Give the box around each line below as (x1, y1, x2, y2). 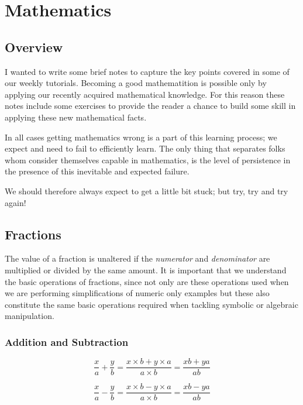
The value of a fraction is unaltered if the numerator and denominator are (5, 252, 270, 265)
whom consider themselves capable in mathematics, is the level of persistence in (5, 153, 291, 166)
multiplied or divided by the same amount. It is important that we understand (5, 263, 287, 276)
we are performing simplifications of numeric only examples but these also (5, 287, 270, 299)
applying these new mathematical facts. (5, 111, 147, 123)
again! (5, 196, 26, 208)
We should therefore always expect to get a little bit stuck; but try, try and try (5, 184, 288, 197)
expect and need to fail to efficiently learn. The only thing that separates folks (5, 142, 285, 155)
